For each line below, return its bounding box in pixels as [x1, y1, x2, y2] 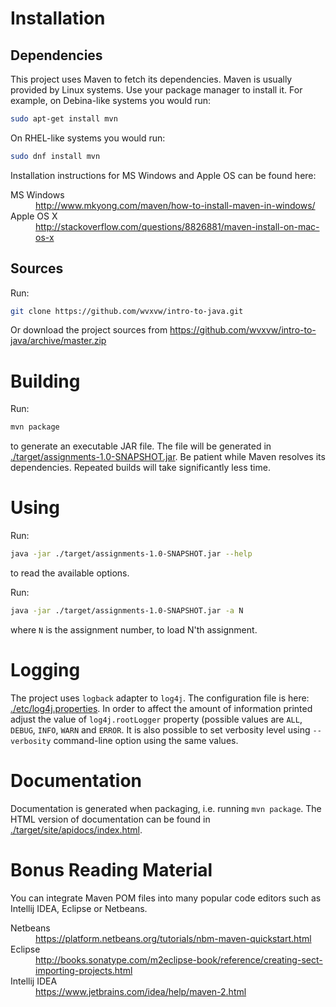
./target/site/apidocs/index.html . [10, 823, 143, 836]
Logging [10, 659, 81, 682]
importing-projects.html [35, 964, 133, 976]
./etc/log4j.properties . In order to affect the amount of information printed [10, 702, 313, 714]
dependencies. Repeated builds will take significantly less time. [10, 462, 271, 474]
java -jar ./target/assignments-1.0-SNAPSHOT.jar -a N [10, 606, 244, 616]
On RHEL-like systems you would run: [10, 132, 166, 144]
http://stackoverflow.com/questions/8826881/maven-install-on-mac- [35, 220, 320, 232]
